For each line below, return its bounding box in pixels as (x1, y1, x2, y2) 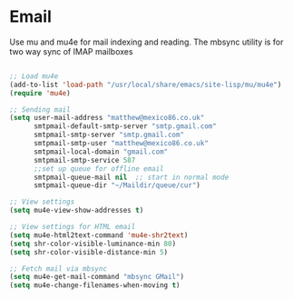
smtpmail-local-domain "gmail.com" (33, 147, 169, 156)
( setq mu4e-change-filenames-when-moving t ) (9, 281, 181, 290)
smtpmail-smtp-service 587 (33, 155, 136, 164)
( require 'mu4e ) (9, 88, 71, 97)
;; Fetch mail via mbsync (9, 264, 107, 274)
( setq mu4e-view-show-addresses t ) (9, 206, 144, 215)
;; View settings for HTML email (9, 223, 136, 232)
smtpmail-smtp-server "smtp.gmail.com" (33, 130, 184, 140)
